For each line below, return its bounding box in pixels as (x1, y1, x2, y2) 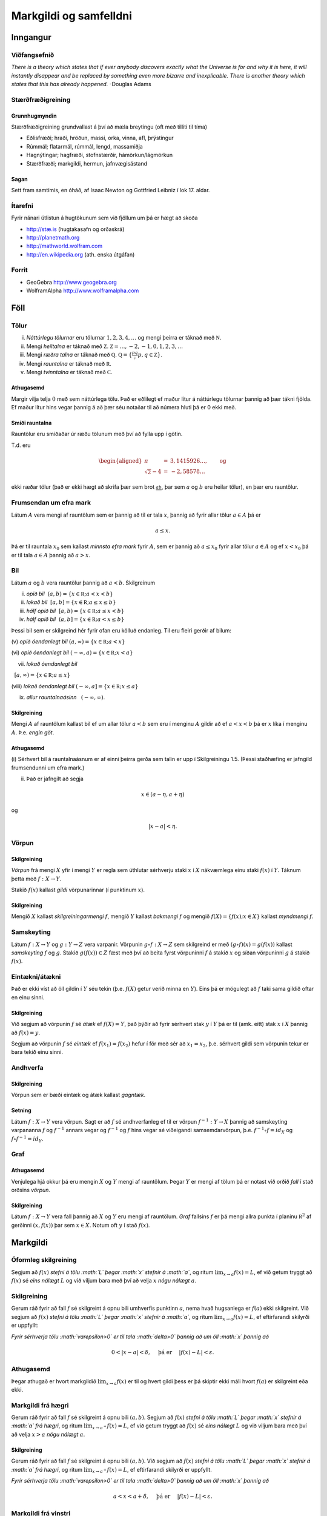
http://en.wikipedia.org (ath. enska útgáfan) (26, 250, 135, 258)
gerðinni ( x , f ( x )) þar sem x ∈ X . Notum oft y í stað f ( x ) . (11, 1221, 150, 1229)
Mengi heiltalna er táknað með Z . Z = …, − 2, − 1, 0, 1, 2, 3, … (26, 343, 183, 350)
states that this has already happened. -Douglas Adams (11, 81, 151, 88)
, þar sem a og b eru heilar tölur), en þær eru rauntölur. (161, 483, 299, 491)
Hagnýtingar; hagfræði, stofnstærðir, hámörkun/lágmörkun (26, 152, 173, 159)
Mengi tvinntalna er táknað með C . (26, 369, 113, 376)
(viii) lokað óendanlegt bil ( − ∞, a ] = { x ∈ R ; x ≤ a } (11, 682, 139, 689)
